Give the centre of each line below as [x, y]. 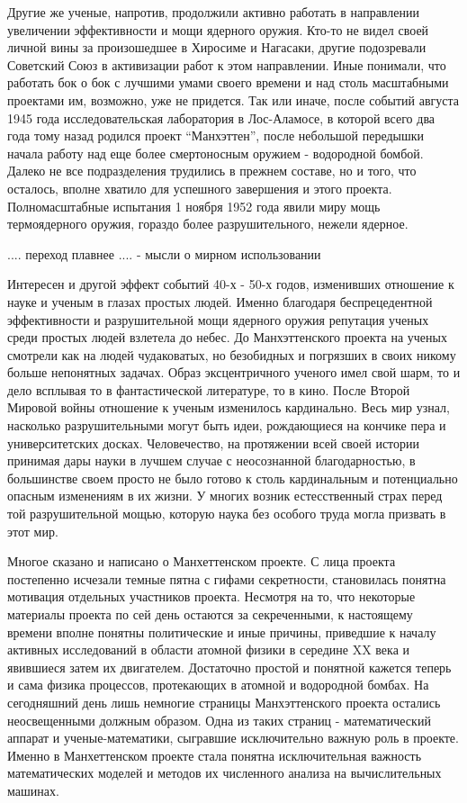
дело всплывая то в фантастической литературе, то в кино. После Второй [209, 389]
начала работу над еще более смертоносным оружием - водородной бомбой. [216, 153]
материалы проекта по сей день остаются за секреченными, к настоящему [210, 614]
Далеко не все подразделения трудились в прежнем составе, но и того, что [212, 171]
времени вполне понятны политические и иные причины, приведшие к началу [222, 632]
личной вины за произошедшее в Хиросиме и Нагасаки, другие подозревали [217, 47]
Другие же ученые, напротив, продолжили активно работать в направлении [213, 12]
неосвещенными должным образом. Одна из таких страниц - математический [219, 720]
